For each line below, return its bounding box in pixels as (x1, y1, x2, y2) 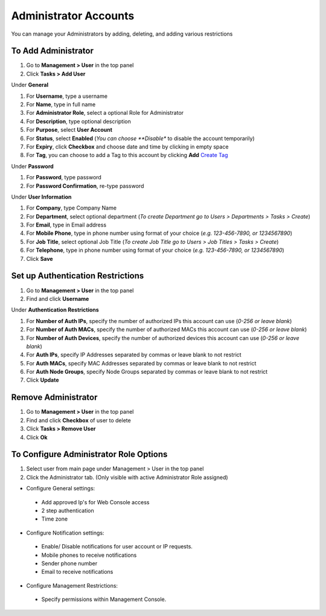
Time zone (41, 515, 68, 522)
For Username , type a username (26, 92, 108, 100)
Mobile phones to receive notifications (41, 551, 137, 559)
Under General (11, 82, 48, 89)
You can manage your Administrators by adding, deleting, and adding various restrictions (11, 30, 233, 37)
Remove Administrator (11, 393, 98, 403)
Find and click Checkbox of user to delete (26, 417, 131, 424)
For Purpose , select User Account (26, 126, 113, 133)
